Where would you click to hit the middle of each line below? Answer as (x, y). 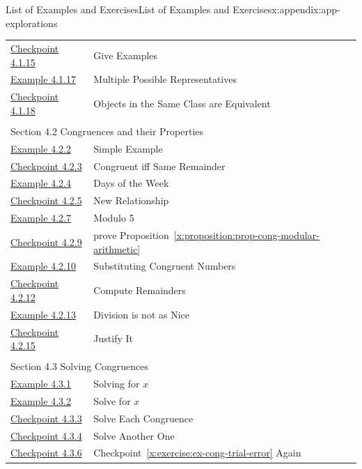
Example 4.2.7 (41, 218)
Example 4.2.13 (43, 314)
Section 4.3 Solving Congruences (80, 366)
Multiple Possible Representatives (165, 79)
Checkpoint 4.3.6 (46, 453)
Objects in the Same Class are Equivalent (182, 103)
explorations (32, 23)
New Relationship (131, 200)
